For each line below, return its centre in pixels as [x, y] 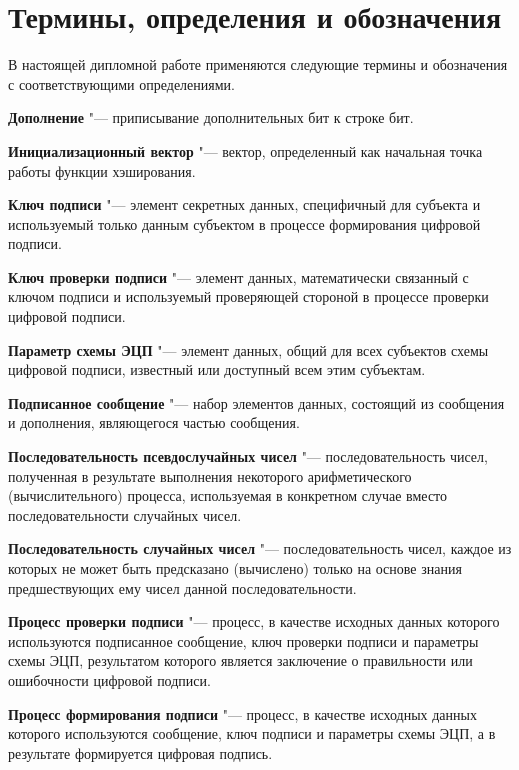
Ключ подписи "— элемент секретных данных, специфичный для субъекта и [244, 204]
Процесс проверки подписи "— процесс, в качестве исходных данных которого [254, 621]
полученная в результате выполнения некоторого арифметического [210, 475]
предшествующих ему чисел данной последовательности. [182, 587]
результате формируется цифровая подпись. [140, 752]
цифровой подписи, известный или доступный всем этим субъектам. [217, 369]
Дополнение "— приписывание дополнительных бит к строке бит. [211, 117]
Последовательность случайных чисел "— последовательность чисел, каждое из [260, 548]
